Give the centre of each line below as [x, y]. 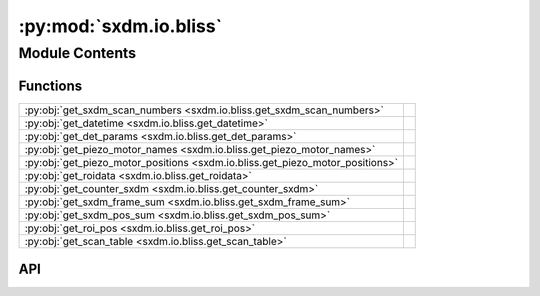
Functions [50, 85]
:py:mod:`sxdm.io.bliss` [120, 26]
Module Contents [77, 53]
